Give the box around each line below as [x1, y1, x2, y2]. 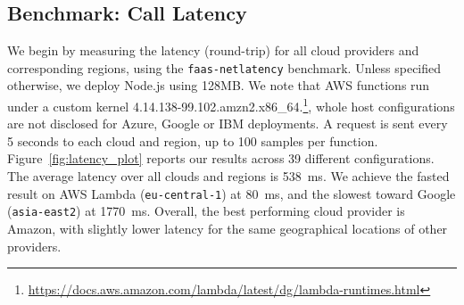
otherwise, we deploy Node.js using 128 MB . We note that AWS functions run [7, 76, 430, 95]
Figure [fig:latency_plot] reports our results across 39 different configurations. [7, 149, 435, 168]
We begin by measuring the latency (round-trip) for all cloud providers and [7, 41, 419, 60]
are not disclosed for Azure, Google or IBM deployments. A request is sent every [7, 114, 448, 133]
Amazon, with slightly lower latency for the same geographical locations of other [7, 218, 448, 237]
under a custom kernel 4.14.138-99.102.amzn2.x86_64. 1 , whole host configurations [7, 95, 455, 115]
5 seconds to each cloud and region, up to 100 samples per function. [7, 131, 378, 150]
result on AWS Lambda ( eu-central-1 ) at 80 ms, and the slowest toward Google [7, 184, 456, 202]
